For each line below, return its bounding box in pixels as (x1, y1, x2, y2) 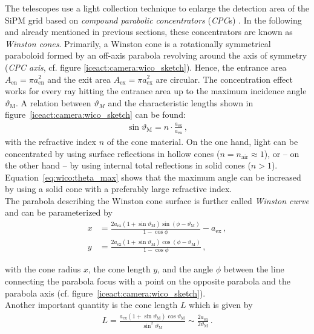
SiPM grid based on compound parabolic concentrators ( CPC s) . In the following (5, 13, 302, 26)
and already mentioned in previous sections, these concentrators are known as (5, 25, 293, 38)
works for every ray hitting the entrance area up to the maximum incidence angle (5, 85, 307, 97)
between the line (223, 263, 284, 275)
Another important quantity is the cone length (5, 298, 178, 311)
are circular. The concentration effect (155, 72, 293, 85)
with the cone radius (5, 263, 81, 275)
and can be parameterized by (5, 206, 113, 219)
